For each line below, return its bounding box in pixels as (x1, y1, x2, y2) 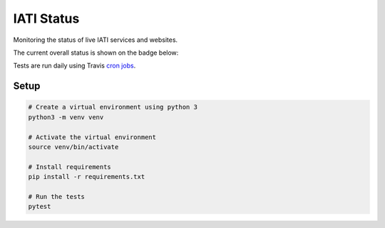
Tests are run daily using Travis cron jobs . (13, 61, 136, 70)
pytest (28, 202, 51, 211)
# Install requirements (28, 163, 112, 170)
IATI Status (13, 11, 80, 26)
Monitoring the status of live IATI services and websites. (13, 36, 178, 44)
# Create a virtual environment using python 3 (28, 103, 197, 112)
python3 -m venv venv (28, 113, 104, 121)
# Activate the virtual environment (28, 133, 157, 141)
